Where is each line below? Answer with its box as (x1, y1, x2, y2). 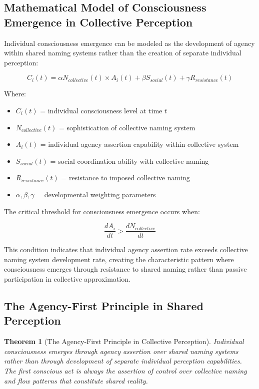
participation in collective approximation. (4, 273, 130, 284)
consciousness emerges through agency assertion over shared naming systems (4, 346, 238, 356)
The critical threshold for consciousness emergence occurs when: (4, 206, 200, 216)
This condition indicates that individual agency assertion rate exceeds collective (4, 244, 248, 255)
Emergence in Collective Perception (4, 14, 193, 29)
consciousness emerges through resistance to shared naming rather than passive (4, 264, 247, 274)
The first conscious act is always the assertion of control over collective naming (4, 365, 247, 376)
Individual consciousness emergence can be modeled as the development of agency (4, 37, 255, 48)
